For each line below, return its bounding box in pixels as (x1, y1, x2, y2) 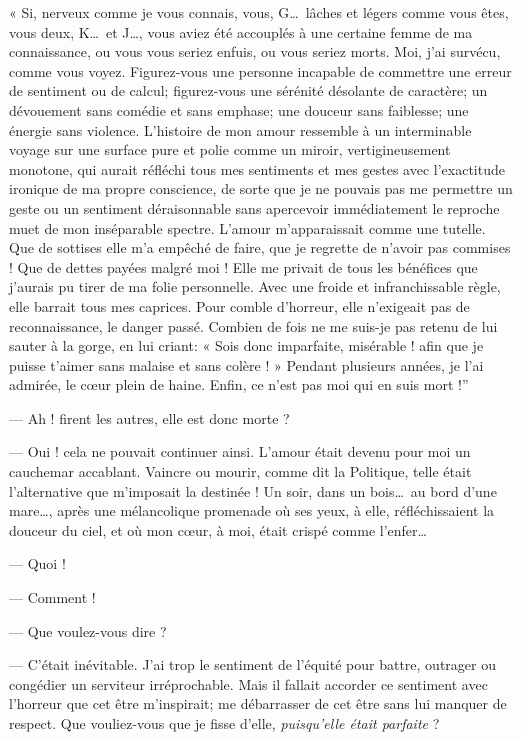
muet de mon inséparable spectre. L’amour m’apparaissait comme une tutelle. (9, 217, 486, 238)
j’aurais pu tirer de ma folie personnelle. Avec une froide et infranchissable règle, (9, 276, 501, 297)
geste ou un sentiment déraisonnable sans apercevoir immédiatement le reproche (9, 197, 500, 218)
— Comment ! (9, 587, 96, 608)
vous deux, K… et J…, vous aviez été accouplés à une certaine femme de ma (9, 21, 473, 42)
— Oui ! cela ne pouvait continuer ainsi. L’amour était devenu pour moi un (9, 441, 471, 462)
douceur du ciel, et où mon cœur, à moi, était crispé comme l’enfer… (9, 519, 427, 540)
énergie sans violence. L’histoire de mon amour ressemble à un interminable (9, 119, 472, 140)
